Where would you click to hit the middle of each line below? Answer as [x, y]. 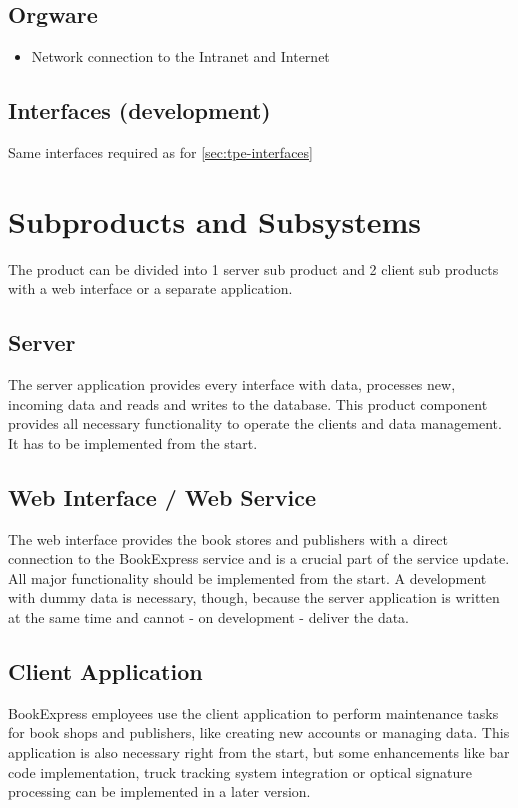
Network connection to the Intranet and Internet [180, 56]
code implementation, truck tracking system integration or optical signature [240, 771]
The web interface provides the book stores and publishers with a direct [228, 538]
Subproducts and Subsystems [214, 220]
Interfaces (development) [139, 110]
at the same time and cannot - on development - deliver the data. [209, 617]
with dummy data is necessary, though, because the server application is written [254, 597]
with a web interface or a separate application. [150, 288]
